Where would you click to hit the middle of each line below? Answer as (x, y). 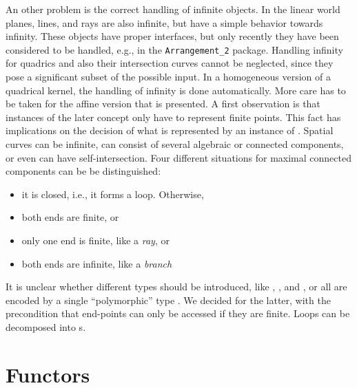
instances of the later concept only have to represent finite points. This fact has (173, 117)
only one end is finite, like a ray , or (95, 240)
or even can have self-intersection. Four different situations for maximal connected (178, 157)
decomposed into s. (46, 326)
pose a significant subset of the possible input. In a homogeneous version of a (168, 77)
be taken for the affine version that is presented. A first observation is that (163, 104)
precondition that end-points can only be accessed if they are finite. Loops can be (178, 313)
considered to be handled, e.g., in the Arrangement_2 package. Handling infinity (174, 49)
